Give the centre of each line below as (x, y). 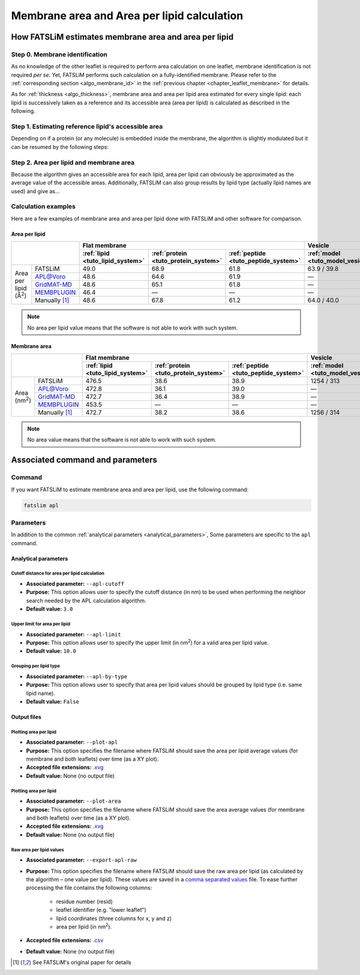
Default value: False (53, 701)
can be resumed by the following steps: (60, 146)
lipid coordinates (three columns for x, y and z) (114, 918)
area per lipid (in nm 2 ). (84, 926)
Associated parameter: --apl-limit (73, 634)
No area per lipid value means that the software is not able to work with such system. (133, 328)
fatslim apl (41, 505)
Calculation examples (43, 207)
